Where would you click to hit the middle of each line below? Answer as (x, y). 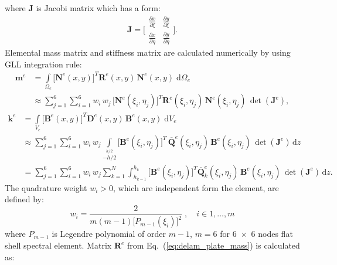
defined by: (24, 199)
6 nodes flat (272, 234)
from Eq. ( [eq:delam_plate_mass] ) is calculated (214, 245)
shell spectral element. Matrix (58, 245)
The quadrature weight (46, 187)
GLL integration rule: (43, 64)
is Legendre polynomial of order (109, 234)
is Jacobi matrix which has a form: (98, 8)
